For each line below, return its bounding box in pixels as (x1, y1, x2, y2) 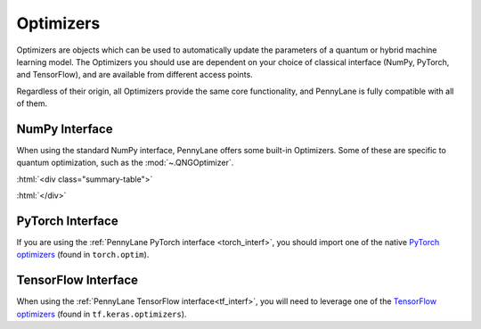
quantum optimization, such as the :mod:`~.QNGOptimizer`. (16, 157, 234, 169)
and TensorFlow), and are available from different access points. (16, 70, 253, 80)
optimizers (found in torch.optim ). (16, 250, 150, 260)
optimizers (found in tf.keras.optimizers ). (16, 308, 187, 319)
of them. (16, 98, 48, 109)
